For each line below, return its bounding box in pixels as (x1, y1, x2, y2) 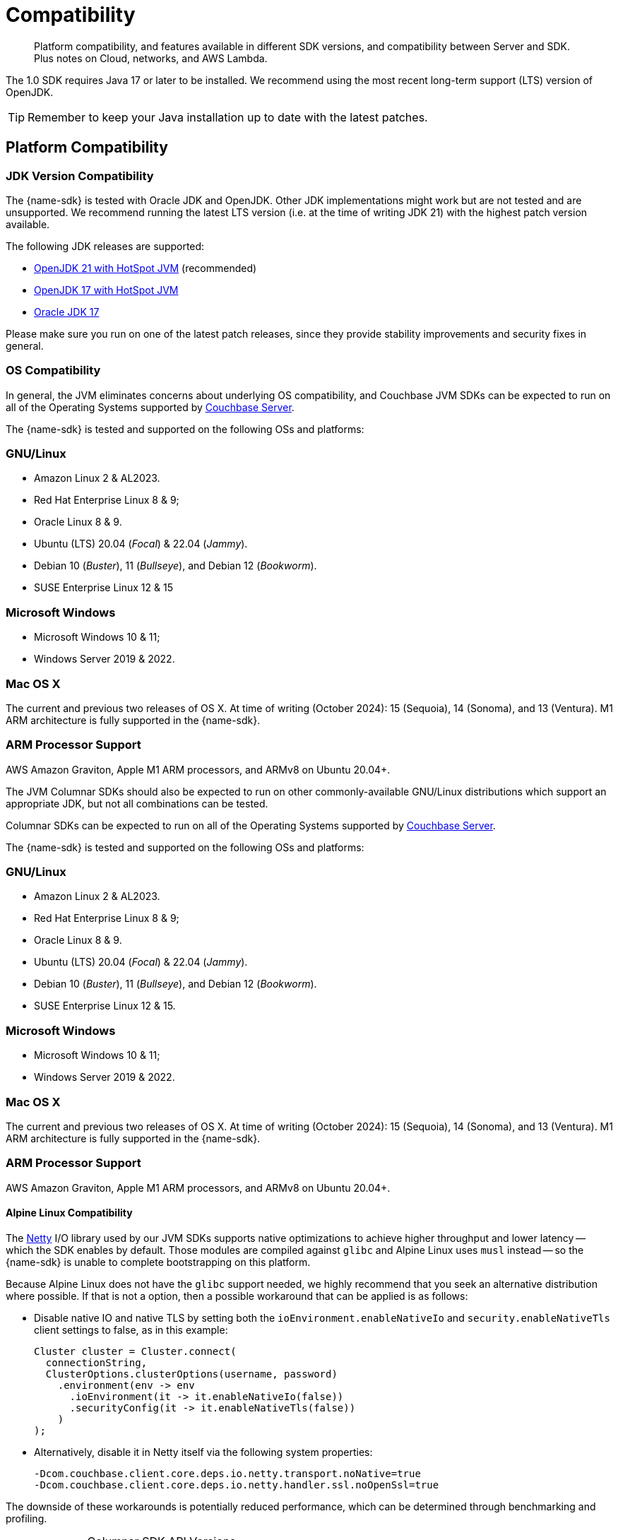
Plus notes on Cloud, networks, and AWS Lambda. (34, 52, 268, 64)
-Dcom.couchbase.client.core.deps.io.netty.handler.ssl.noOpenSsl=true (34, 1479, 439, 1491)
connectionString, (45, 1356, 148, 1368)
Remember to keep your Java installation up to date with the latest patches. (28, 109, 428, 124)
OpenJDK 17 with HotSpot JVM (34, 283, 179, 296)
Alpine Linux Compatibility (6, 1207, 133, 1219)
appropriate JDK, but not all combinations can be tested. (6, 797, 268, 810)
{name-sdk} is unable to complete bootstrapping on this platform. (6, 1255, 311, 1268)
